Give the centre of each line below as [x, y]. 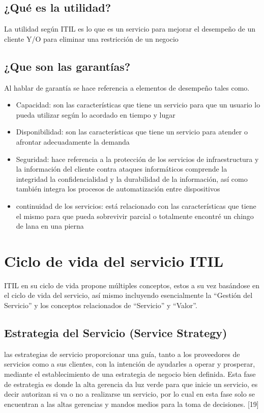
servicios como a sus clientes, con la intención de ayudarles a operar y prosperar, [130, 364]
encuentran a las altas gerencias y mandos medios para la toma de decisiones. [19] [131, 404]
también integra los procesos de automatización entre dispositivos [118, 189]
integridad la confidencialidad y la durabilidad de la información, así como [132, 178]
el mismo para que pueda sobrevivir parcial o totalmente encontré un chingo [135, 216]
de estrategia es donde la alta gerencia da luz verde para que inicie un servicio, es [131, 384]
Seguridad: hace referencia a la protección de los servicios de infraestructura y [137, 159]
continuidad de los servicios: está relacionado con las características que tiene [136, 205]
